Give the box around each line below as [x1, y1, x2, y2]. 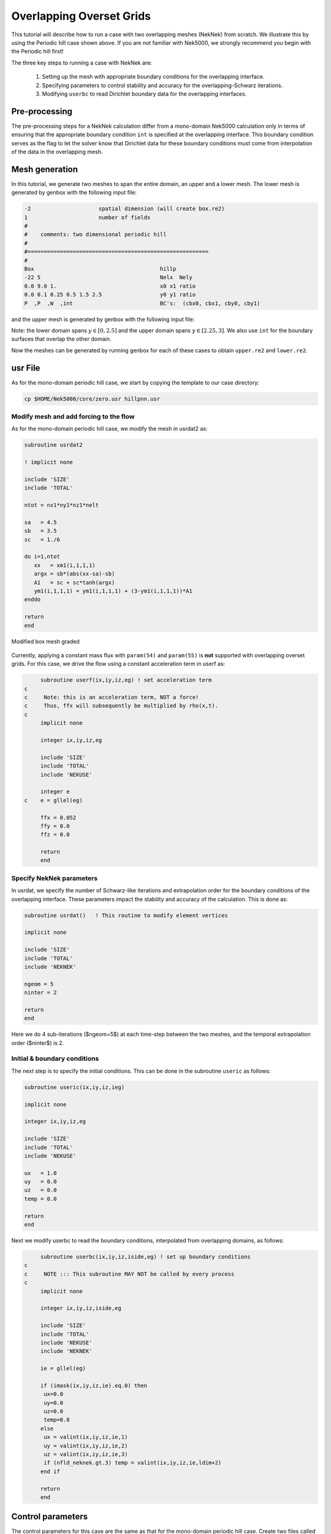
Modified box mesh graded [11, 638, 80, 645]
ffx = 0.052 [40, 814, 77, 821]
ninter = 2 [24, 989, 57, 996]
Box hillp [24, 265, 177, 272]
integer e [40, 788, 70, 795]
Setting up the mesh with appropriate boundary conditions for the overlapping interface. [42, 73, 265, 80]
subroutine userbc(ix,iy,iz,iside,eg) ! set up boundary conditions [40, 1253, 251, 1260]
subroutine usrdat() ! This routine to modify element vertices [24, 912, 228, 919]
